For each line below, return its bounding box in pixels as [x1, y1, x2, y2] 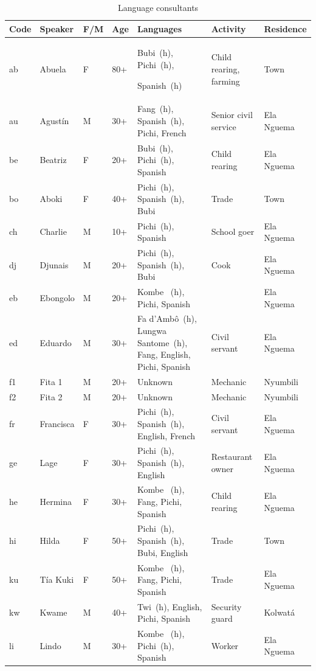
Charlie [39, 225, 67, 238]
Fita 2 [39, 390, 63, 403]
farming [211, 74, 240, 87]
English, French [137, 429, 195, 442]
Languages [137, 22, 182, 35]
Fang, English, [137, 348, 191, 361]
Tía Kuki [39, 573, 74, 586]
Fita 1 [39, 375, 63, 388]
